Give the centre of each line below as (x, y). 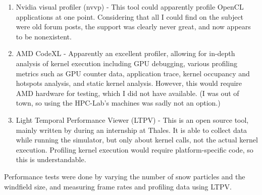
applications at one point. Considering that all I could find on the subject (130, 16)
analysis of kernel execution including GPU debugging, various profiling (127, 63)
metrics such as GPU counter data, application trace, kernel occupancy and (133, 73)
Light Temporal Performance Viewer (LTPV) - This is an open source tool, (132, 119)
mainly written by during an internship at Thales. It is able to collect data (132, 130)
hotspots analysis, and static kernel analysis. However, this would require (129, 83)
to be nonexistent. (44, 36)
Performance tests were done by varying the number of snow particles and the (125, 176)
